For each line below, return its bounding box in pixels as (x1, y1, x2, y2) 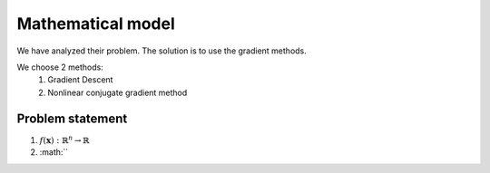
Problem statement (16, 111, 128, 126)
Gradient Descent (47, 74, 113, 85)
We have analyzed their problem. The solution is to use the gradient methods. (16, 45, 308, 56)
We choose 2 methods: (16, 62, 103, 72)
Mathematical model (16, 14, 176, 34)
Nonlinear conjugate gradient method (47, 87, 188, 98)
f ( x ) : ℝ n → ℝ (39, 133, 90, 145)
